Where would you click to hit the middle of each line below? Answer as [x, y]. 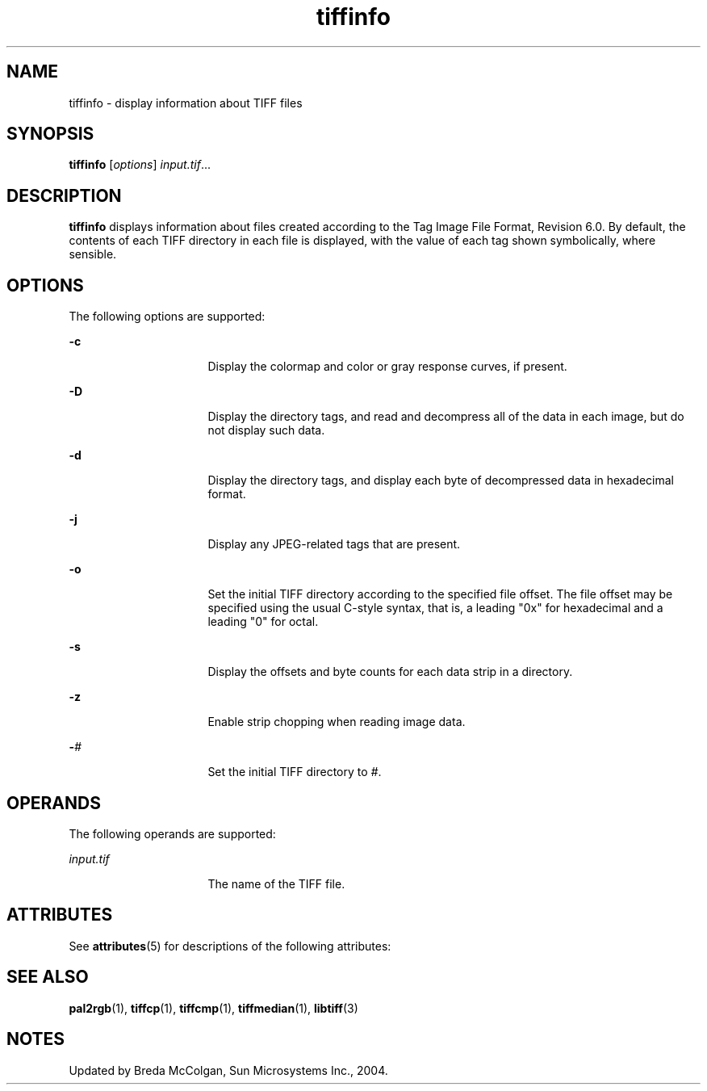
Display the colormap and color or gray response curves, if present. [387, 367]
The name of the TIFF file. [276, 883]
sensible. [93, 254]
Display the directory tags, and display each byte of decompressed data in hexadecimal [441, 480]
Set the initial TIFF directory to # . [295, 772]
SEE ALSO [48, 977]
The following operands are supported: [172, 833]
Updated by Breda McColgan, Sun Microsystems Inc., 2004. [228, 1070]
